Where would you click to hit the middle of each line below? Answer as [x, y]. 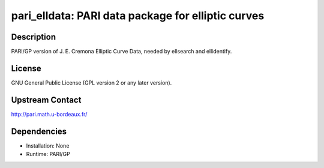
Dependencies [39, 131]
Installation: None [48, 145]
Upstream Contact [46, 100]
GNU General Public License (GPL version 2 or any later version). [91, 82]
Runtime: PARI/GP [48, 154]
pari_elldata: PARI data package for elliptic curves [138, 16]
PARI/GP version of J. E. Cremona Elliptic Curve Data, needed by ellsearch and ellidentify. [121, 52]
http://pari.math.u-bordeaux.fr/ [49, 114]
